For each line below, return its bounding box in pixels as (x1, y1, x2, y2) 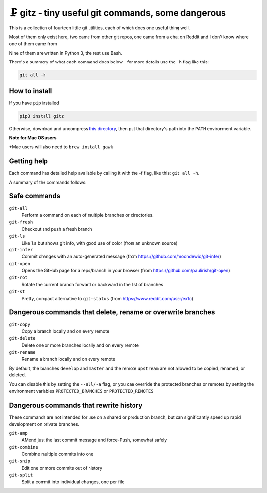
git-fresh (9, 219, 33, 225)
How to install (9, 87, 52, 95)
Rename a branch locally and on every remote (21, 356, 116, 362)
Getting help (9, 157, 48, 166)
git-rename (9, 350, 36, 355)
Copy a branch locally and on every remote (21, 328, 110, 334)
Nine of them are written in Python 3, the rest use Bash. (9, 50, 122, 56)
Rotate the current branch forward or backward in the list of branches (21, 281, 163, 287)
